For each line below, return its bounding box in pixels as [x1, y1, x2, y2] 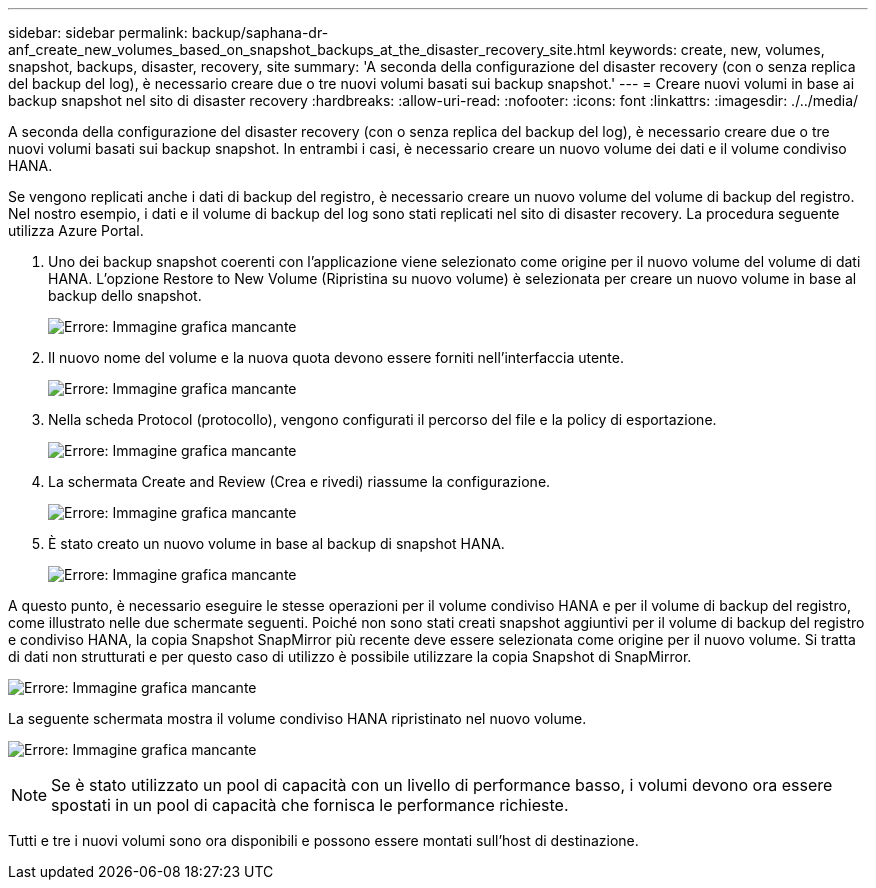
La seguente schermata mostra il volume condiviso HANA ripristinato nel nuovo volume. [8, 710, 587, 727]
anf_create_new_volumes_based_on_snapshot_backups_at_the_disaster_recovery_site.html [8, 41, 606, 58]
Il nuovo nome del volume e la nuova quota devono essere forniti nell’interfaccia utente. [48, 349, 624, 366]
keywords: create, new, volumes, [609, 41, 825, 58]
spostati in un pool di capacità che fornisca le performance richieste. [51, 795, 569, 815]
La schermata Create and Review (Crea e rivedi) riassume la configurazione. [48, 473, 551, 490]
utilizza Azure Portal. [8, 222, 144, 239]
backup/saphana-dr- [191, 24, 329, 41]
